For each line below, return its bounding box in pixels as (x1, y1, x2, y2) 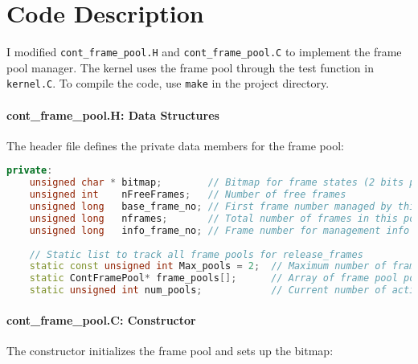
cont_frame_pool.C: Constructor (6, 311, 196, 328)
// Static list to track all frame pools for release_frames (29, 248, 363, 260)
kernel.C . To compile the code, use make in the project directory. (6, 75, 330, 92)
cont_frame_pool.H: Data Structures (6, 106, 219, 123)
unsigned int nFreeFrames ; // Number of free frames (29, 189, 346, 201)
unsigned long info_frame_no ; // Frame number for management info (29, 224, 410, 236)
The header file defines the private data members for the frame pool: (6, 137, 344, 153)
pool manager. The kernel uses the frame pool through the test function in (6, 59, 374, 76)
